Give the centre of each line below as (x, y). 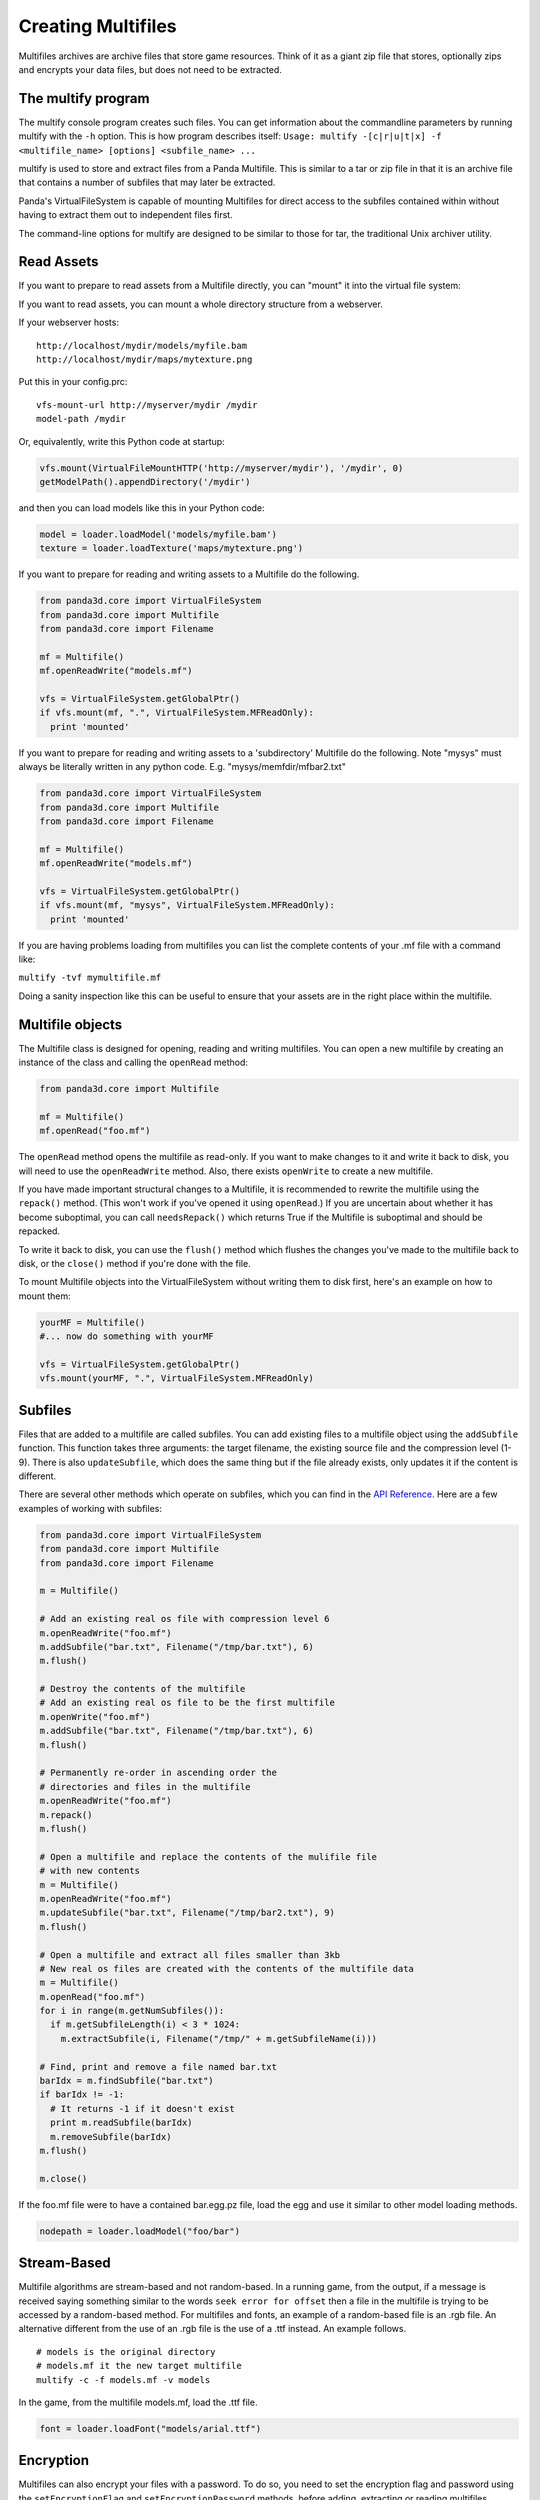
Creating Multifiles (97, 26)
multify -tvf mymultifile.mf (90, 978)
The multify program (84, 98)
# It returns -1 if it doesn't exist (142, 2108)
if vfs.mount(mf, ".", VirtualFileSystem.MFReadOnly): (176, 713)
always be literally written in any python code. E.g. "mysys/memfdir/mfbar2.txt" (182, 767)
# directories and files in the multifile (145, 1786)
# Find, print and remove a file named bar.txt (158, 2066)
